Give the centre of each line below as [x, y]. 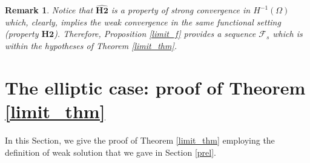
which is [288, 34]
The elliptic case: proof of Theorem [155, 87]
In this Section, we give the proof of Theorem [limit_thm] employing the [140, 140]
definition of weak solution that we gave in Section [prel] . [110, 152]
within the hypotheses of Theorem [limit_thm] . [91, 45]
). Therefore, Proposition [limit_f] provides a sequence [155, 34]
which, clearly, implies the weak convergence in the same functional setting [143, 22]
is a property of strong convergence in [181, 10]
